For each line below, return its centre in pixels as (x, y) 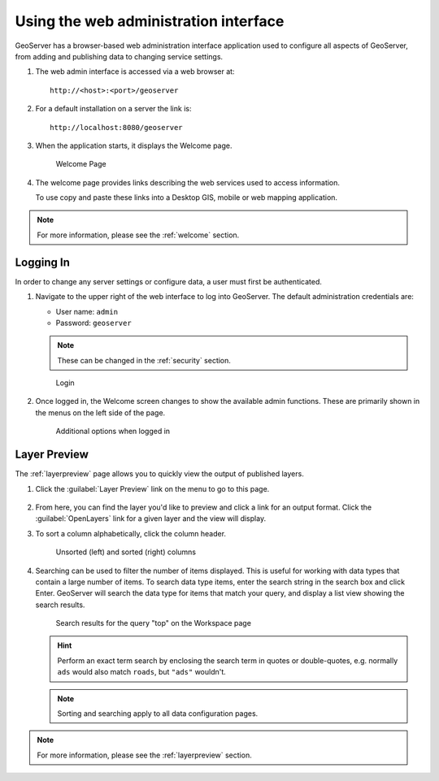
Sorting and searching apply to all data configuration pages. (158, 714)
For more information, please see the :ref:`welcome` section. (138, 235)
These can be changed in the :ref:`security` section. (144, 360)
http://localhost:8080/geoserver (116, 127)
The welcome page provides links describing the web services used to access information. (188, 182)
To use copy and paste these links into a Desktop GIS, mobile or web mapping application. (186, 197)
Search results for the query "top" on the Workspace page (154, 623)
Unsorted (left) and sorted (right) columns (126, 552)
